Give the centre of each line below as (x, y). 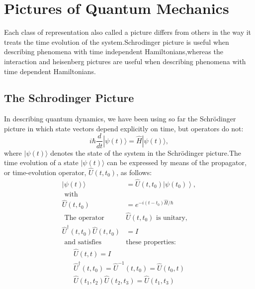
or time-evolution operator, (45, 172)
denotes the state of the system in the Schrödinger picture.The (146, 152)
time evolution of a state (41, 162)
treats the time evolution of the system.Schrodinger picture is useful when (117, 42)
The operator (84, 218)
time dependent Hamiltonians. (50, 71)
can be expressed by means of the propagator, (177, 162)
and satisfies (83, 242)
